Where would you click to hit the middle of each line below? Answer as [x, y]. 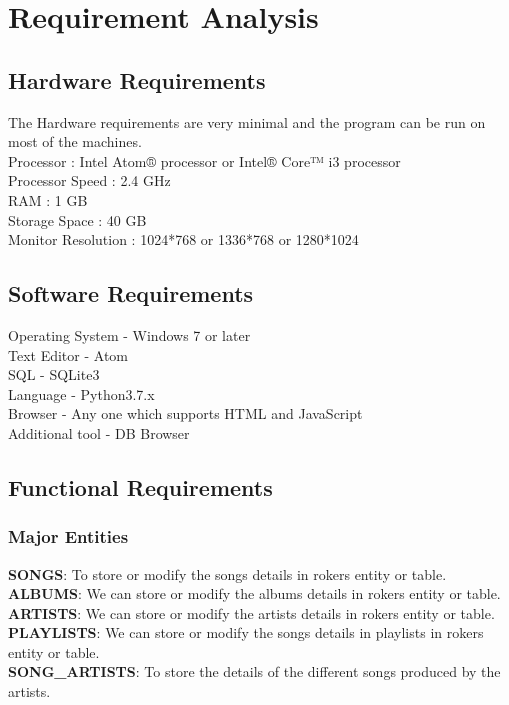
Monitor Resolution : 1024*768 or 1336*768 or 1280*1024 [183, 239]
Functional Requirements [140, 486]
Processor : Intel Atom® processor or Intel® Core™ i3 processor [204, 160]
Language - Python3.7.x [81, 393]
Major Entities [68, 536]
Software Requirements [131, 293]
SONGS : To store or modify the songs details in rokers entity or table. [227, 573]
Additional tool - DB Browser [99, 432]
